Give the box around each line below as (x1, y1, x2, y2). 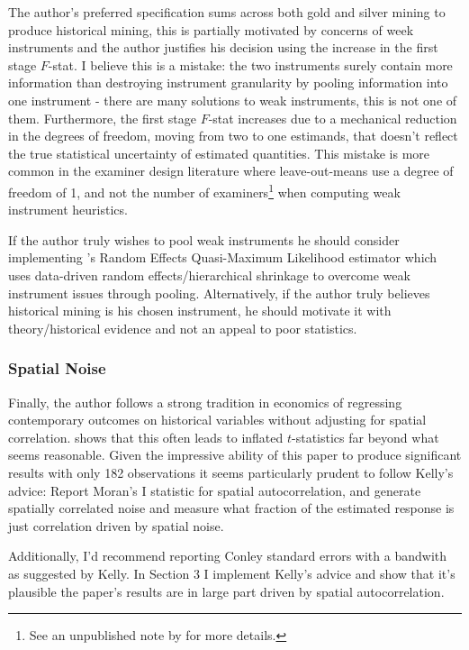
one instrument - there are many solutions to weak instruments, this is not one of (8, 90, 457, 109)
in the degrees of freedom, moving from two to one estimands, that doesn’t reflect (8, 126, 458, 145)
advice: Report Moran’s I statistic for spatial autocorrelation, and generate (8, 481, 421, 499)
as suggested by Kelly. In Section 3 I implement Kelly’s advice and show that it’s (8, 563, 455, 582)
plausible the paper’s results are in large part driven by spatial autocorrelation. (8, 581, 445, 600)
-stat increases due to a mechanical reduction (208, 108, 457, 127)
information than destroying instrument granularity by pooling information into (8, 73, 448, 92)
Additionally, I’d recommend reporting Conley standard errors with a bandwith (8, 546, 447, 565)
